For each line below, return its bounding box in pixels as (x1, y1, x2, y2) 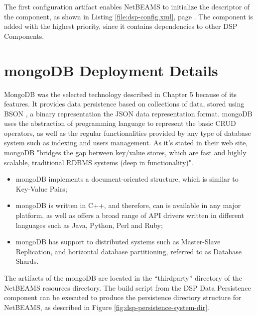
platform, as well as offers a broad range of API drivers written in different (15, 210, 244, 220)
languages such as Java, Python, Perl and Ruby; (15, 219, 163, 230)
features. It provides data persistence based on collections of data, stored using (4, 99, 245, 109)
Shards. (15, 256, 39, 266)
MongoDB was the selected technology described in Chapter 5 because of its (4, 89, 237, 99)
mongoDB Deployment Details (4, 60, 218, 80)
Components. (4, 30, 44, 41)
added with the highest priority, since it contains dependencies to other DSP (4, 21, 238, 31)
